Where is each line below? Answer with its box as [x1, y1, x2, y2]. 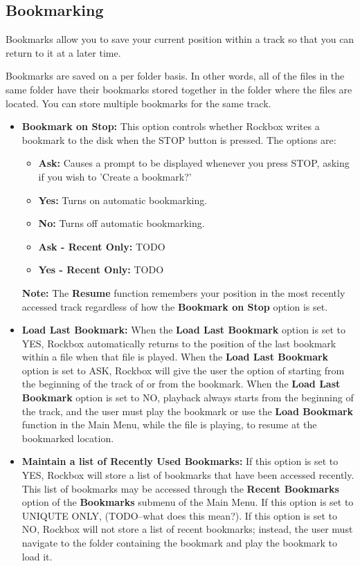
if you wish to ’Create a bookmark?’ [38, 169, 192, 183]
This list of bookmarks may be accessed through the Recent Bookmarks [21, 481, 339, 495]
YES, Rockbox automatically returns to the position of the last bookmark [21, 336, 336, 350]
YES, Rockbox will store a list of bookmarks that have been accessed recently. [21, 468, 354, 482]
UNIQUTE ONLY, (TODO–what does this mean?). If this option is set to [21, 508, 337, 522]
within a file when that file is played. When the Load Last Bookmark [21, 349, 329, 364]
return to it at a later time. [6, 45, 121, 60]
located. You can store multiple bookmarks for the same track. [6, 95, 271, 110]
